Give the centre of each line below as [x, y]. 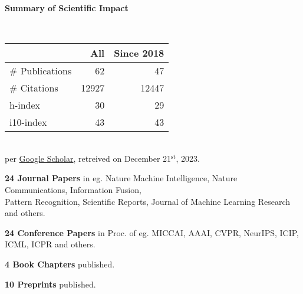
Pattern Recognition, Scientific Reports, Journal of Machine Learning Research [148, 201]
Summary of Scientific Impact [67, 8]
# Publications [41, 71]
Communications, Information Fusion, [73, 189]
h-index [25, 105]
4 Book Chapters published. [60, 264]
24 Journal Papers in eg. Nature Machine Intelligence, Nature [121, 178]
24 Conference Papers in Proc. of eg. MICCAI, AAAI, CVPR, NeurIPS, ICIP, [152, 232]
